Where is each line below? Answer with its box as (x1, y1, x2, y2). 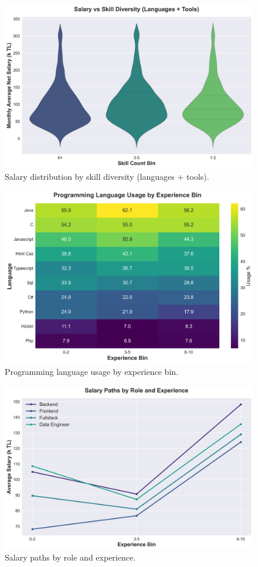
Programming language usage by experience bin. (5, 366, 178, 378)
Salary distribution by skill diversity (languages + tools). (5, 170, 209, 182)
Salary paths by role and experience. (5, 551, 136, 563)
